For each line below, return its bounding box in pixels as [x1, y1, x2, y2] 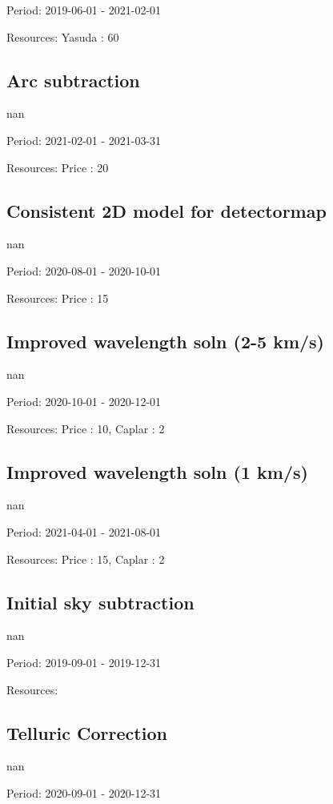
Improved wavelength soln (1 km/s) [6, 459, 308, 484]
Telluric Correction [6, 720, 167, 745]
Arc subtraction [6, 67, 140, 92]
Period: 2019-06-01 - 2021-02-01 [6, 2, 162, 18]
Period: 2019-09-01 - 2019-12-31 [6, 653, 162, 670]
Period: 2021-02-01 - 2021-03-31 [6, 131, 162, 148]
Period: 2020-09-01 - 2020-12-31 [6, 784, 162, 801]
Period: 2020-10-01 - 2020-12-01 [6, 392, 162, 409]
